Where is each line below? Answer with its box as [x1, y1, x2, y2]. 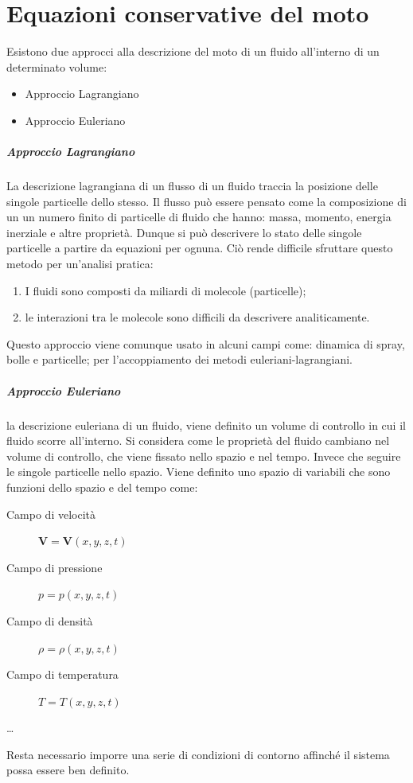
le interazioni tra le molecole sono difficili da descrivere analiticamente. [25, 309, 370, 325]
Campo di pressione [6, 559, 103, 575]
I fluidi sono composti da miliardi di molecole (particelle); [25, 282, 306, 298]
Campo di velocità [6, 505, 95, 522]
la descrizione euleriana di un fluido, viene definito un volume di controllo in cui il [6, 416, 406, 433]
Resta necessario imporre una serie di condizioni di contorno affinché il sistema [6, 746, 390, 762]
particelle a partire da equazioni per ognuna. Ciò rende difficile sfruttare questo [6, 240, 393, 256]
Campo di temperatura [6, 666, 119, 683]
